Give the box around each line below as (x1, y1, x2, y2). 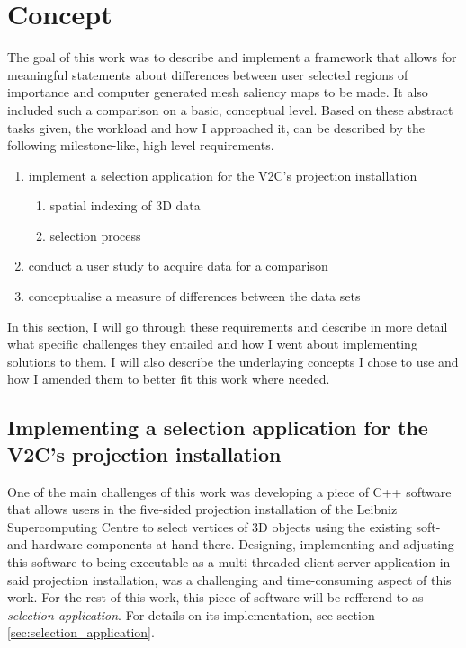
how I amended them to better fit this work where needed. (7, 369, 330, 388)
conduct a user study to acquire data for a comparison (28, 256, 328, 275)
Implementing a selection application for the (7, 413, 428, 441)
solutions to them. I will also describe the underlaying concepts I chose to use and (7, 351, 459, 370)
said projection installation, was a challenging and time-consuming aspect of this (7, 570, 452, 589)
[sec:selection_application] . (7, 623, 155, 642)
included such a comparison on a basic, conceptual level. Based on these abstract (7, 100, 453, 119)
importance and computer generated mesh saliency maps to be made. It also (7, 83, 428, 102)
